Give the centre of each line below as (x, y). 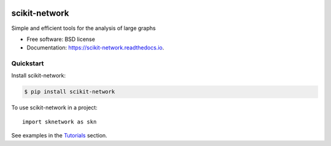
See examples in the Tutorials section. (59, 136)
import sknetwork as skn (59, 122)
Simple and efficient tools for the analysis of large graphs (84, 28)
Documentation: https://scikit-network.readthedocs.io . (95, 48)
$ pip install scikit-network (70, 92)
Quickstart (28, 64)
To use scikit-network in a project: (55, 108)
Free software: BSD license (61, 39)
